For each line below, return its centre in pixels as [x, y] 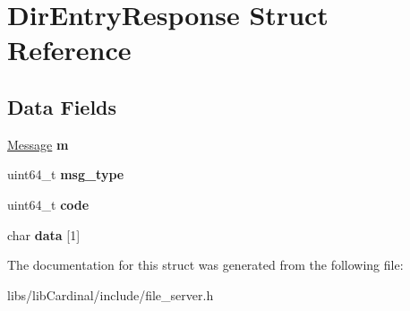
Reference [69, 50]
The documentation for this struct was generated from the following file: [205, 265]
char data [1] [44, 234]
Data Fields [62, 106]
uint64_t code [48, 204]
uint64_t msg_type [66, 174]
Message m [38, 144]
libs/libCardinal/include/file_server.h [111, 294]
